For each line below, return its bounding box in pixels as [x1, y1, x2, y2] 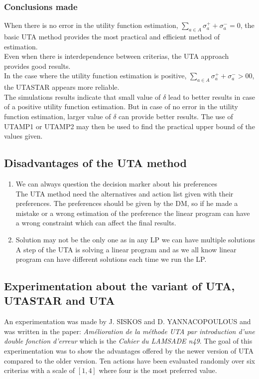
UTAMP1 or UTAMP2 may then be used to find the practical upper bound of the [4, 121, 255, 131]
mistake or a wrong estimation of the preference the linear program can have [15, 207, 250, 218]
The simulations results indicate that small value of [4, 91, 161, 102]
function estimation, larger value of [4, 111, 111, 121]
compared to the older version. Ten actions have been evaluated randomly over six [4, 355, 256, 366]
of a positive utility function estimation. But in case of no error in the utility [4, 101, 238, 112]
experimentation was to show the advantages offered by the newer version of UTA [4, 346, 254, 356]
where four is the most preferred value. [99, 365, 217, 376]
